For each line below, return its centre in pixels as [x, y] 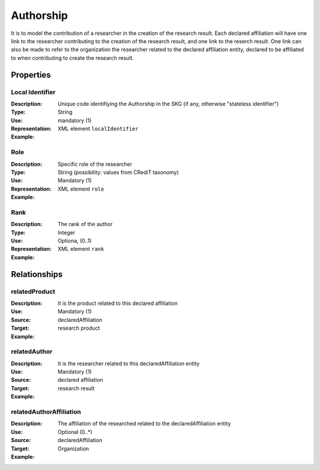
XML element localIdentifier [98, 129]
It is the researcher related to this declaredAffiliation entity [129, 363]
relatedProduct [33, 291]
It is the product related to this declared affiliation [118, 303]
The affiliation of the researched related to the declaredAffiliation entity [144, 424]
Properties [31, 75]
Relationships [37, 274]
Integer [66, 232]
